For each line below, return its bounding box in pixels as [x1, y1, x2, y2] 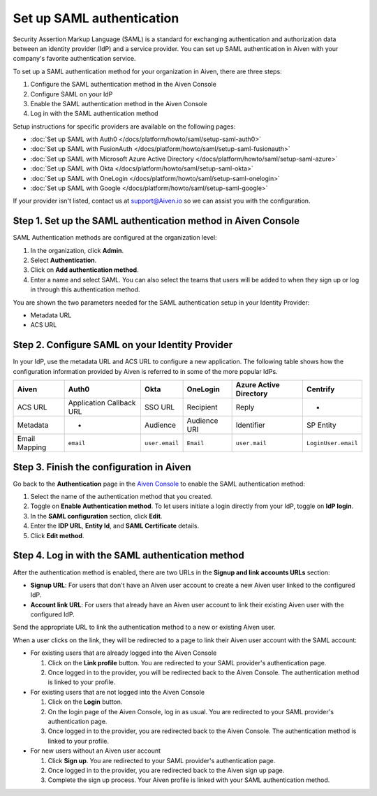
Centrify [306, 384, 335, 394]
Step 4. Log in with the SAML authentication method [13, 549, 244, 562]
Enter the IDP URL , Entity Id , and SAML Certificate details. [30, 521, 199, 530]
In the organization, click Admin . [30, 246, 124, 254]
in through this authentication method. [30, 285, 140, 294]
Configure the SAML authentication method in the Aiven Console [30, 80, 216, 89]
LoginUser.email [306, 439, 359, 447]
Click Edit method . [30, 531, 84, 540]
